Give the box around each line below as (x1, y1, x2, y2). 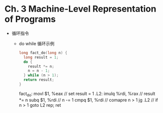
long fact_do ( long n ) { (19, 50, 68, 55)
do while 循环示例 (19, 40, 55, 47)
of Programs (4, 14, 56, 25)
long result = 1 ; (23, 55, 59, 60)
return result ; (23, 78, 55, 82)
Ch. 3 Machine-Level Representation (4, 3, 157, 15)
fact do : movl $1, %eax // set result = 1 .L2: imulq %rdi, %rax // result (19, 91, 156, 97)
